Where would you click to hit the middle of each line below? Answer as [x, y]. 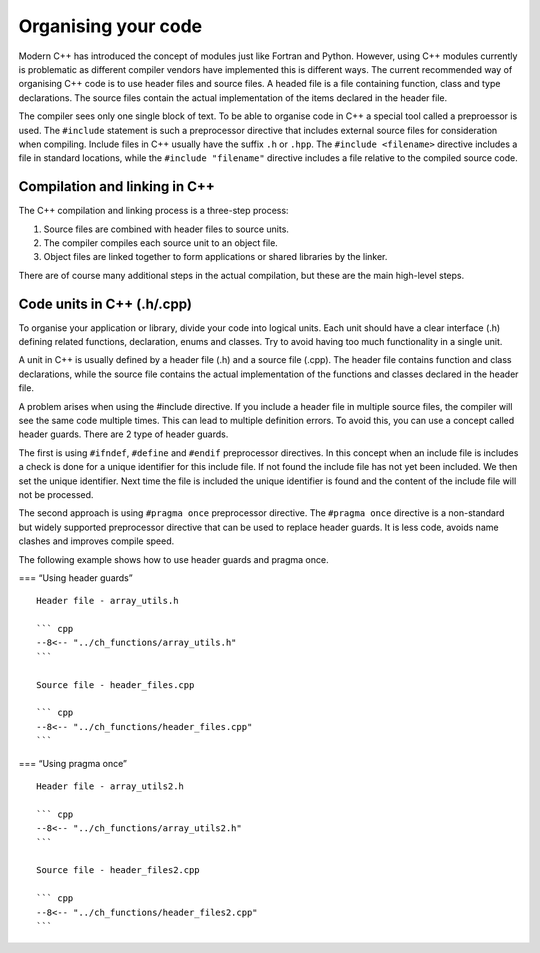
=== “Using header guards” [76, 577]
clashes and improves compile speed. [96, 541]
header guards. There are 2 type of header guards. [123, 434]
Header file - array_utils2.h [110, 786]
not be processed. [56, 494]
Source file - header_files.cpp [115, 684]
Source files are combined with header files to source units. [166, 229]
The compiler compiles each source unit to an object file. [161, 242]
